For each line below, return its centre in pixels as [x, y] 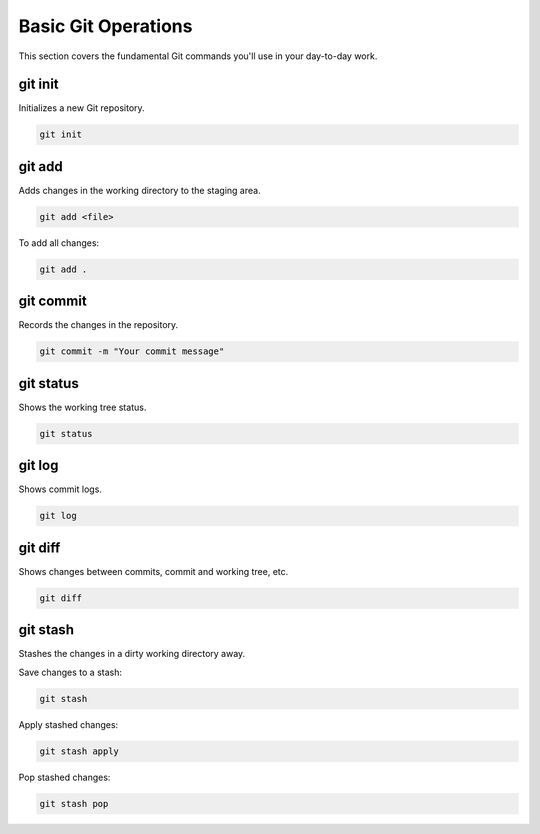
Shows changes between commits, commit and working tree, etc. [153, 571]
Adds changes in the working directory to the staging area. [139, 190]
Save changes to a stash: [70, 672]
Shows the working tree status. [82, 407]
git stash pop [74, 803]
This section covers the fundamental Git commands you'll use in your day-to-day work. [198, 56]
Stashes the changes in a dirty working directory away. [132, 654]
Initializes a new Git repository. [81, 108]
